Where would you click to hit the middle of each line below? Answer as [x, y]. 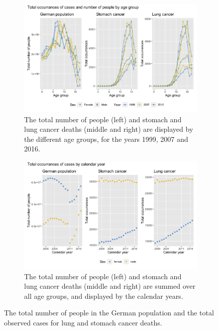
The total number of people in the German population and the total [109, 313]
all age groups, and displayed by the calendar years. [104, 296]
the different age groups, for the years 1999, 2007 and [106, 139]
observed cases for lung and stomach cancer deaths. [83, 322]
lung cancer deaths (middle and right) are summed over [110, 286]
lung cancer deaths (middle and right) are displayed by [109, 129]
